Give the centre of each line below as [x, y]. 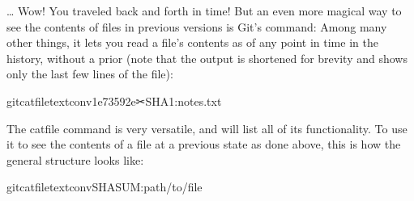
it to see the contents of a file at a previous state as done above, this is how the [204, 144]
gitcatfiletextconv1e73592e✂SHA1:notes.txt [114, 100]
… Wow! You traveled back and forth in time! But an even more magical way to [204, 10]
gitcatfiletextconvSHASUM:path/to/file [105, 187]
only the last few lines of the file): [90, 74]
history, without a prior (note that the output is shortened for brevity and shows [207, 58]
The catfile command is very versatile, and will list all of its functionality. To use [207, 128]
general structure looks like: [75, 159]
